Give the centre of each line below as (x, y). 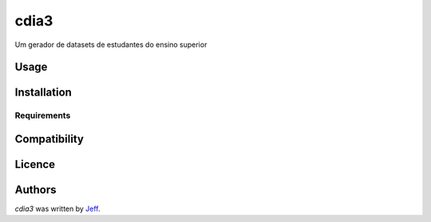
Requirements (43, 115)
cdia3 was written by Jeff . (57, 209)
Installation (43, 93)
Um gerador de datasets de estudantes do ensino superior (111, 45)
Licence (35, 164)
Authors (36, 190)
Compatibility (49, 139)
